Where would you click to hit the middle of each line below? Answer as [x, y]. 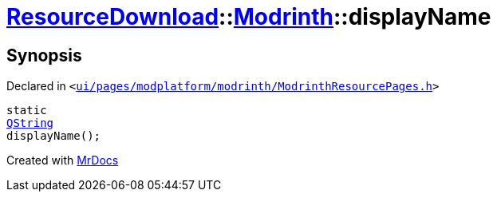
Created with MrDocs [63, 160]
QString [30, 123]
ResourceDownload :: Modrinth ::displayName [249, 17]
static [27, 111]
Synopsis [44, 55]
